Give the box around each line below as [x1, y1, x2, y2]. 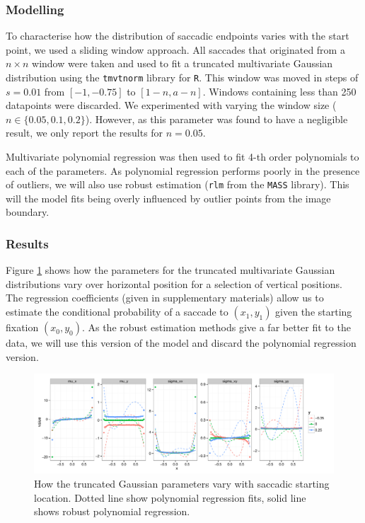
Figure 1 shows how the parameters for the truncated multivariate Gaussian [6, 263, 335, 277]
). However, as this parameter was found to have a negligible [85, 111, 348, 126]
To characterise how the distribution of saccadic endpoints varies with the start [6, 28, 349, 43]
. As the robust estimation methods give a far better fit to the [81, 320, 351, 335]
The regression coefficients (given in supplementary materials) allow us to [6, 290, 324, 305]
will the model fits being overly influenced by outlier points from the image [6, 190, 331, 205]
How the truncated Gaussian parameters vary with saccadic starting [34, 476, 330, 491]
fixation [6, 320, 39, 335]
